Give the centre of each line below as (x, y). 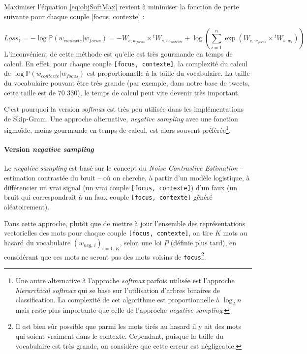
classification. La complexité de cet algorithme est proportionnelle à (118, 300)
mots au (235, 233)
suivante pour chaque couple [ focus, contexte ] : (74, 16)
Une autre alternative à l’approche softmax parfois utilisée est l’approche (125, 280)
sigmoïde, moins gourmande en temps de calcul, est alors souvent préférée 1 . (117, 129)
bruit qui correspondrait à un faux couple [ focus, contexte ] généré (108, 197)
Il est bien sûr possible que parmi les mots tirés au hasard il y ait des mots (128, 326)
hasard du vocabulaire (37, 242)
